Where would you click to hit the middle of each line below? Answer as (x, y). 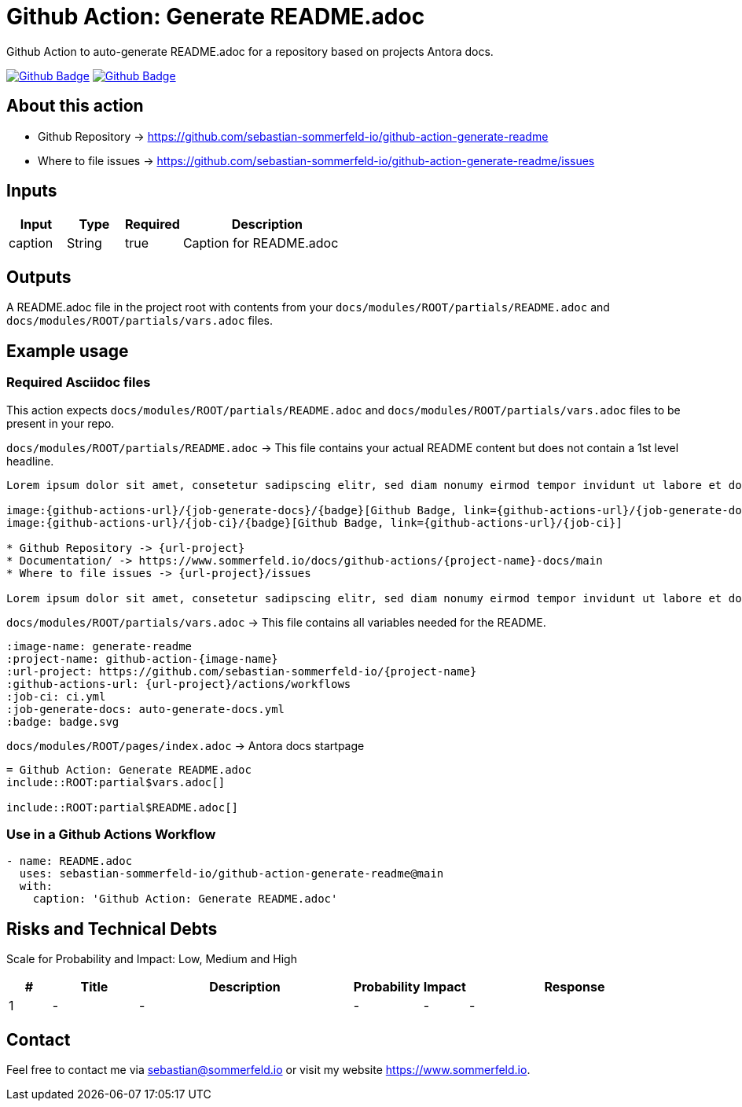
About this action (75, 106)
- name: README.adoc (70, 861)
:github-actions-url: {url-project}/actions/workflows (179, 684)
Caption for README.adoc (261, 243)
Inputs (32, 191)
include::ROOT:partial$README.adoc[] (123, 807)
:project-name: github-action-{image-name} (142, 658)
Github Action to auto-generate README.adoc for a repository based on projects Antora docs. (250, 51)
